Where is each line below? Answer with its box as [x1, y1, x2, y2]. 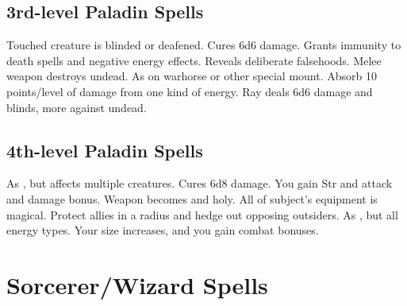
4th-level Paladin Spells [6, 138, 203, 162]
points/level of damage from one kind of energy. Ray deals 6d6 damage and [6, 83, 373, 99]
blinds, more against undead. [6, 99, 147, 115]
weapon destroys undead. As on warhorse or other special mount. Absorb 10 [6, 68, 377, 84]
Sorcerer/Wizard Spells [6, 268, 268, 300]
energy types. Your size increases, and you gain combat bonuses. [6, 222, 319, 238]
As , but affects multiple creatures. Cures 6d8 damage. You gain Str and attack [6, 175, 393, 192]
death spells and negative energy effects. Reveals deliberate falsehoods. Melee [6, 52, 382, 68]
